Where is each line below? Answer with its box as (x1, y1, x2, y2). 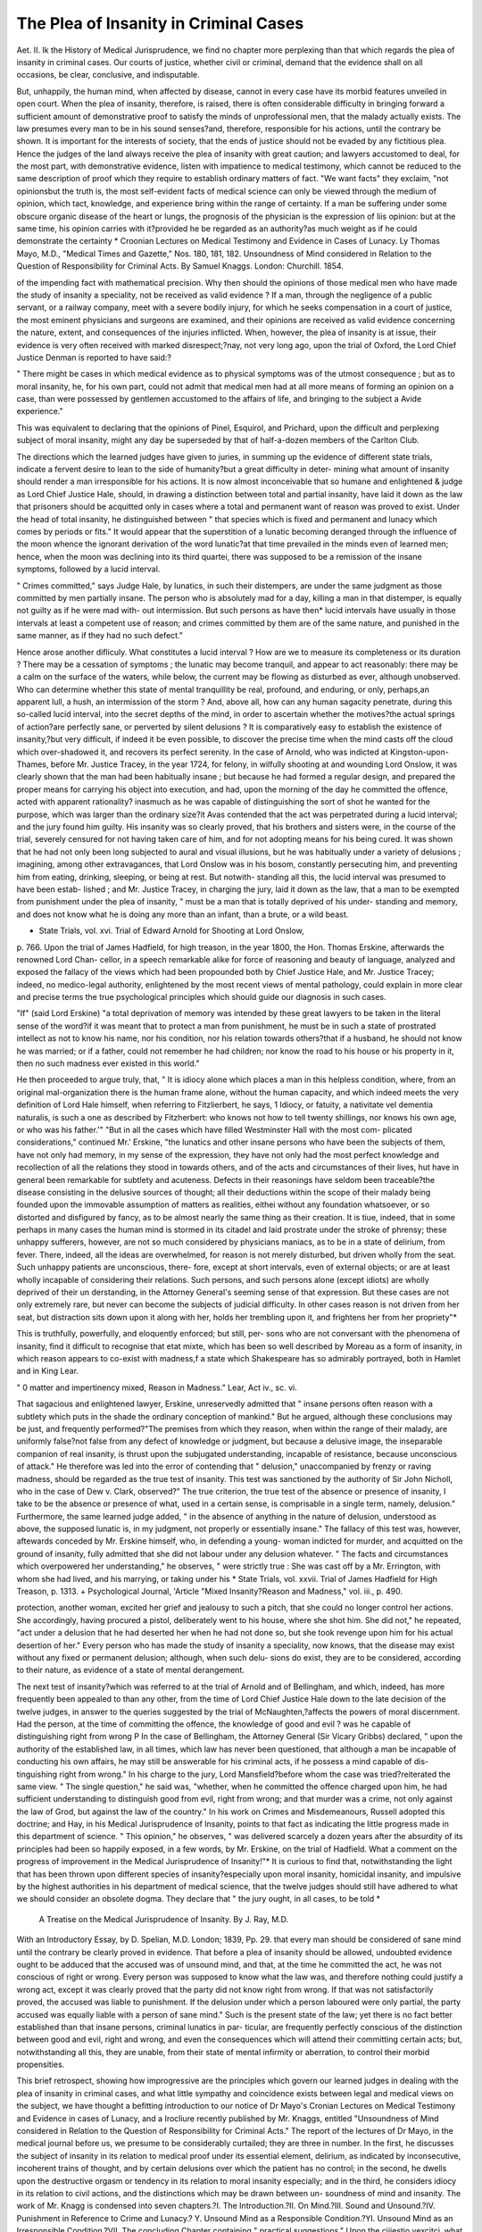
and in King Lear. (16, 1366, 79, 1377)
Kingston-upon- (389, 746, 450, 757)
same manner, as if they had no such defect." (16, 630, 183, 641)
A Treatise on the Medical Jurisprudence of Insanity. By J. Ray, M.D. (38, 1913, 289, 1924)
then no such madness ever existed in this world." (16, 1058, 200, 1069)
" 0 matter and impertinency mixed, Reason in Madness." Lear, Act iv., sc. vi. (16, 1382, 298, 1393)
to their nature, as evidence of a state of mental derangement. (16, 1665, 245, 1676)
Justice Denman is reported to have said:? (16, 352, 171, 362)
